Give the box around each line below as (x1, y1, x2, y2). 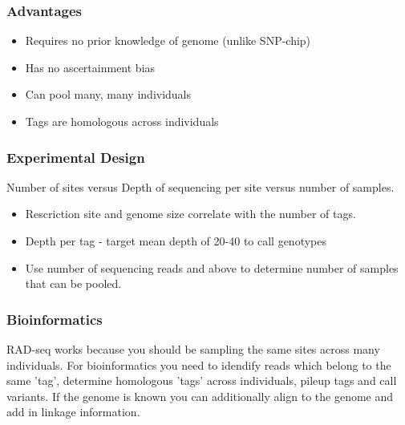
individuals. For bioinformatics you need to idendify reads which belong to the (6, 356, 391, 373)
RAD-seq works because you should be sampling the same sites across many (6, 341, 380, 357)
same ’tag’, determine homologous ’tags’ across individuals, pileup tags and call (6, 372, 397, 389)
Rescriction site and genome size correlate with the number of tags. (25, 205, 356, 222)
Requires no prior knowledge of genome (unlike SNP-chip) (25, 32, 311, 49)
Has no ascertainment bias (25, 59, 156, 75)
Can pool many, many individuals (25, 86, 192, 103)
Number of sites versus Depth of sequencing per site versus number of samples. (6, 178, 395, 195)
